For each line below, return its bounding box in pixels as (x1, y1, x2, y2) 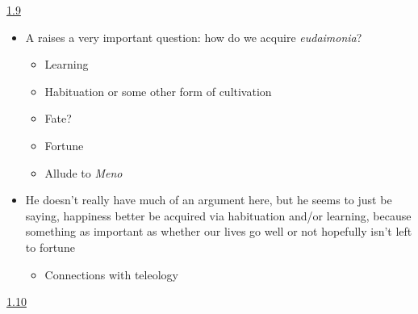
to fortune (25, 238, 75, 255)
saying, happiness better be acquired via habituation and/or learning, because (25, 207, 412, 224)
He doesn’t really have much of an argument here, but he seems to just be (25, 191, 392, 208)
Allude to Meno (44, 164, 123, 181)
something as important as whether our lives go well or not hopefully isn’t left (25, 223, 412, 240)
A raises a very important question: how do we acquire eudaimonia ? (25, 28, 362, 45)
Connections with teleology (44, 266, 178, 283)
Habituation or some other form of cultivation (44, 82, 272, 99)
